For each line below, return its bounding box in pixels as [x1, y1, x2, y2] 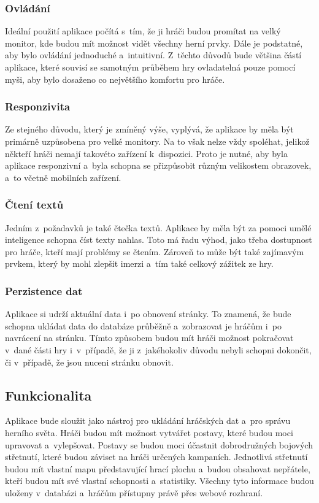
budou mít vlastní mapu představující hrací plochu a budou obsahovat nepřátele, [5, 462, 310, 475]
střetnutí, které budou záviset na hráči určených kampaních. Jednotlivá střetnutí [5, 450, 308, 463]
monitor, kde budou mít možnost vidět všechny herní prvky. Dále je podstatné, [5, 36, 303, 49]
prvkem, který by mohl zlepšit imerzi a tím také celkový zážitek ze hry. [5, 257, 274, 270]
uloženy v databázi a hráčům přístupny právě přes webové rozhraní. [5, 486, 263, 499]
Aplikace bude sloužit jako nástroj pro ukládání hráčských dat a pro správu [5, 414, 291, 427]
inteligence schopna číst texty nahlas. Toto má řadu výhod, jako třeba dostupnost [5, 233, 312, 246]
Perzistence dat [5, 283, 83, 298]
